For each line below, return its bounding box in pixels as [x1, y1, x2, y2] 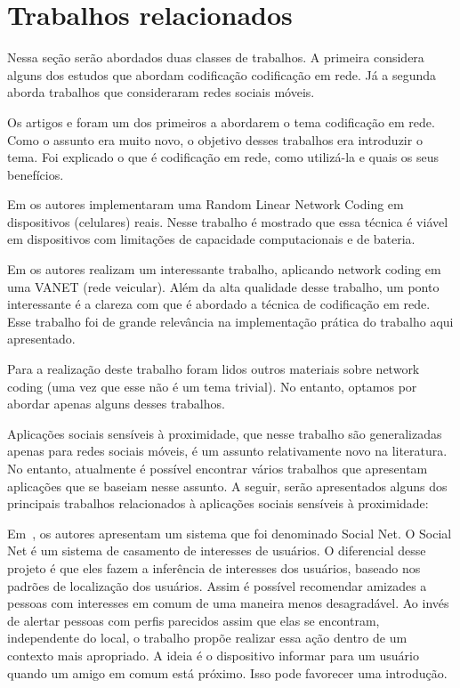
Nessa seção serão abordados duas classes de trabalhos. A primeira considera [7, 48, 424, 67]
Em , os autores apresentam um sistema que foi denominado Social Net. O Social [7, 523, 452, 542]
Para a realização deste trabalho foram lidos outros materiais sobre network [7, 360, 420, 378]
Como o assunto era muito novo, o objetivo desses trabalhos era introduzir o [7, 130, 423, 149]
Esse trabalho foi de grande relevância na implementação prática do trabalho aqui [7, 312, 454, 330]
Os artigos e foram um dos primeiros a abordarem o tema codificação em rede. [7, 112, 435, 131]
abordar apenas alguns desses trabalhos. [7, 394, 225, 413]
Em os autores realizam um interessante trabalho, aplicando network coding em [7, 260, 441, 279]
